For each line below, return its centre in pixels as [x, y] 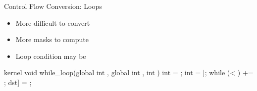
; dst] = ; [18, 82]
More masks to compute [52, 39]
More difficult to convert [53, 23]
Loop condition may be [51, 56]
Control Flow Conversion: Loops [53, 6]
